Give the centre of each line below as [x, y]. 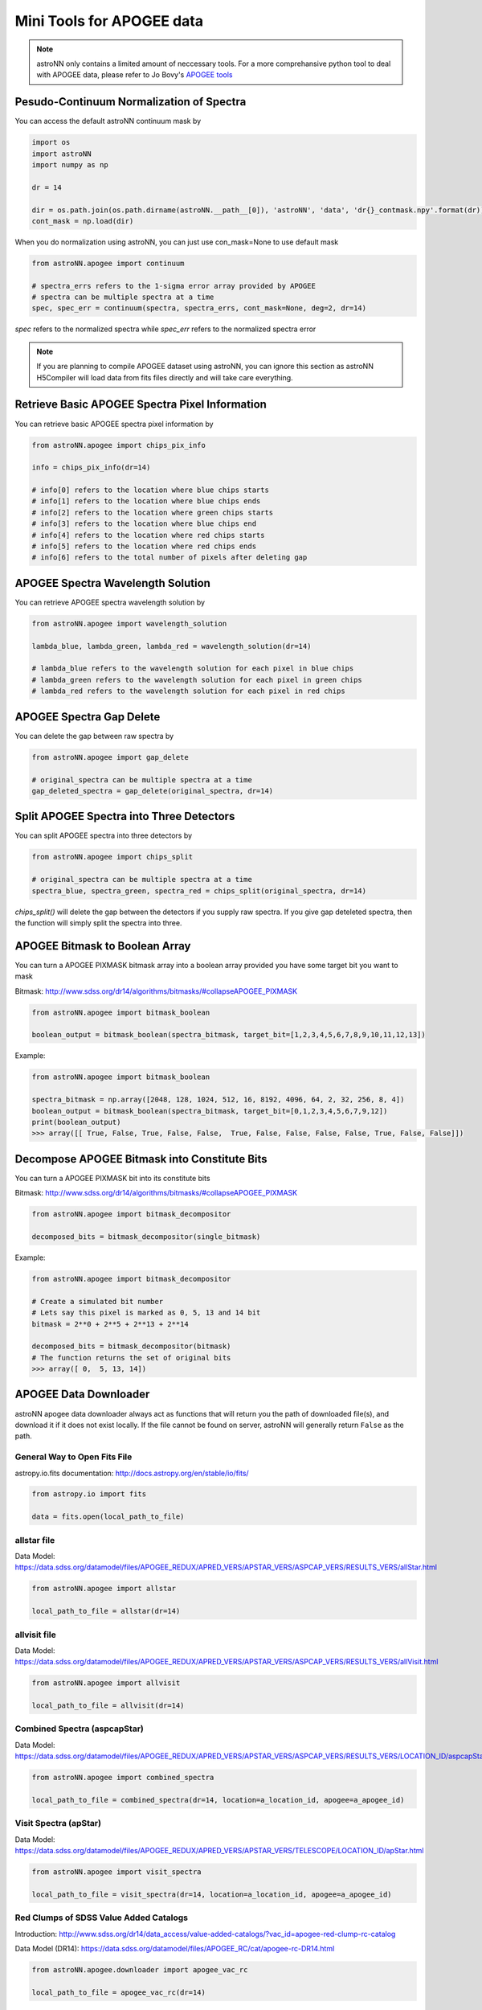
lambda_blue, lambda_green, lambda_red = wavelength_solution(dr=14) [172, 646]
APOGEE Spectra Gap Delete [88, 717]
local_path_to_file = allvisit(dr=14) [108, 1706]
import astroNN [61, 154]
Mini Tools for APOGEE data [109, 21]
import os [51, 142]
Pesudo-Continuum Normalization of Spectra [131, 102]
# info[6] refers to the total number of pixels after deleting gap [170, 558]
